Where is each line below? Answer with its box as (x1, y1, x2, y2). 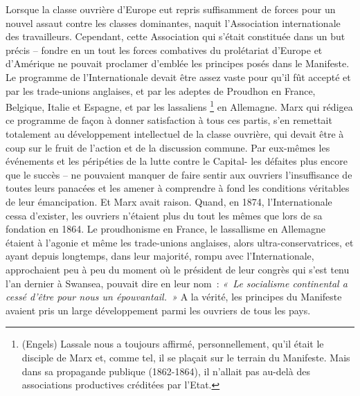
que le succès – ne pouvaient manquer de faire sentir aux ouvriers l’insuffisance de (6, 167, 352, 181)
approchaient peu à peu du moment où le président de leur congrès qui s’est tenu (6, 262, 350, 276)
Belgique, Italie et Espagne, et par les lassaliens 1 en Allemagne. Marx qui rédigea (6, 98, 353, 114)
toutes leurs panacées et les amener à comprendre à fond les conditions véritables (6, 181, 350, 195)
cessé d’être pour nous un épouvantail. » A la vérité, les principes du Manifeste (6, 289, 342, 304)
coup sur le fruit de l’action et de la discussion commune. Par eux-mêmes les (6, 140, 330, 154)
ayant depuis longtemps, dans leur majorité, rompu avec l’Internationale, (6, 249, 314, 263)
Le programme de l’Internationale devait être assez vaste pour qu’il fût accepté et (6, 69, 351, 84)
